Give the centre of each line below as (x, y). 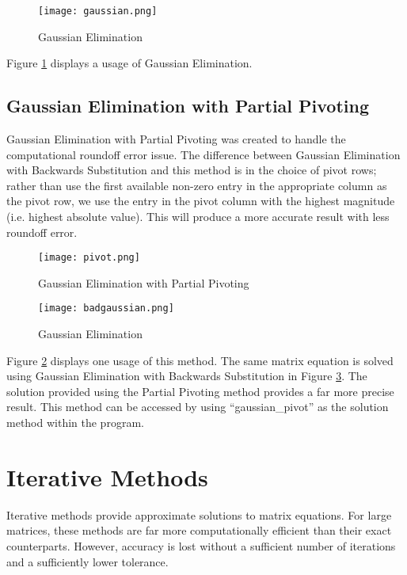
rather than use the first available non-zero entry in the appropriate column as (197, 185)
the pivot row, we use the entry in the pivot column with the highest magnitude (201, 201)
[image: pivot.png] (89, 258)
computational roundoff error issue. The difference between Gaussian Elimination (203, 154)
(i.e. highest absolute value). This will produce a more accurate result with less (198, 217)
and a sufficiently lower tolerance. (87, 561)
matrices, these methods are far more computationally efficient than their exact (199, 530)
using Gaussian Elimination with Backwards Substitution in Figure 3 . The (187, 376)
